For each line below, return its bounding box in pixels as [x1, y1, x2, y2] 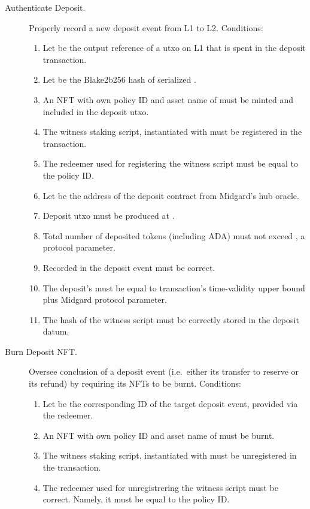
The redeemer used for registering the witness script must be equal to [42, 157, 298, 170]
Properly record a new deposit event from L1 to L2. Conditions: [29, 21, 263, 34]
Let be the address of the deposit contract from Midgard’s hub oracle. [42, 189, 299, 201]
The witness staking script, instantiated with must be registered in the [42, 125, 302, 138]
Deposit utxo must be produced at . [42, 209, 175, 222]
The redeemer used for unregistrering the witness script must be [42, 481, 278, 493]
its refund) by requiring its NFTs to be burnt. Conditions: [29, 377, 241, 390]
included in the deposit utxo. [42, 105, 149, 118]
